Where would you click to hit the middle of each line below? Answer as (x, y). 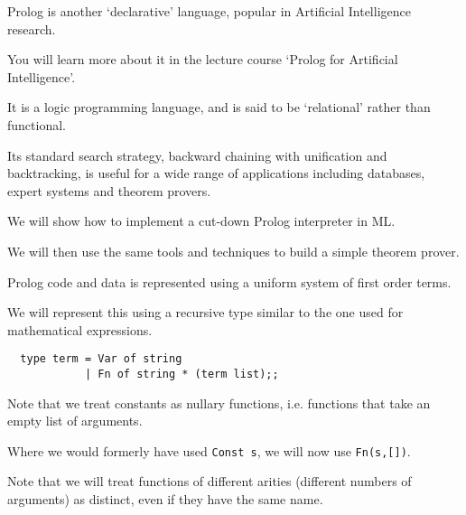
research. (32, 28)
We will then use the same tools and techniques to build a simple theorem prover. (233, 251)
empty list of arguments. (75, 421)
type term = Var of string (101, 359)
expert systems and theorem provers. (109, 190)
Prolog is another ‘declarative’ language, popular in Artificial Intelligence (209, 11)
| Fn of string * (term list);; (182, 374)
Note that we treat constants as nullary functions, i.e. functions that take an (219, 403)
